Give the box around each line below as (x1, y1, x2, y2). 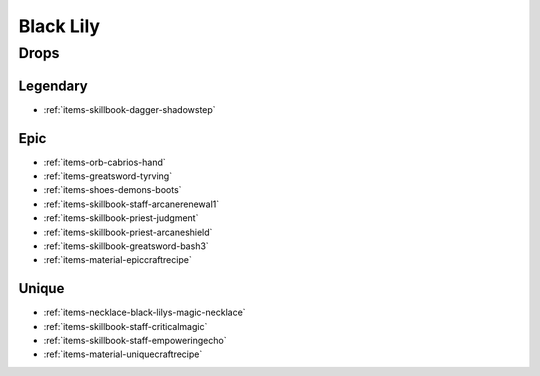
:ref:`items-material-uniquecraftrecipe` (43, 348, 203, 360)
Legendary (18, 77, 89, 94)
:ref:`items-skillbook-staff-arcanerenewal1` (43, 198, 220, 210)
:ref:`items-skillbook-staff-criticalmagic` (43, 320, 208, 332)
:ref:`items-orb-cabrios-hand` (43, 156, 167, 168)
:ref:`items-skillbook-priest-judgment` (43, 212, 199, 224)
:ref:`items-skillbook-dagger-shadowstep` (43, 103, 216, 115)
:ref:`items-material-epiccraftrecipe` (43, 254, 192, 266)
